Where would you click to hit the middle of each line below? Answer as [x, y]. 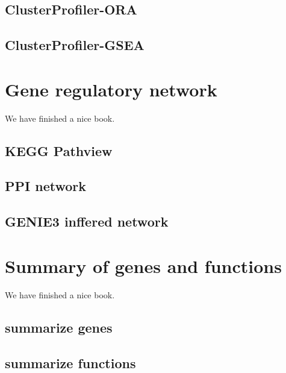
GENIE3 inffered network [87, 221]
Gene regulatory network [111, 89]
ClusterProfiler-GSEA [75, 45]
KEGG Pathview [59, 150]
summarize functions [70, 362]
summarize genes [59, 327]
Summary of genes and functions [143, 265]
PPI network [45, 186]
